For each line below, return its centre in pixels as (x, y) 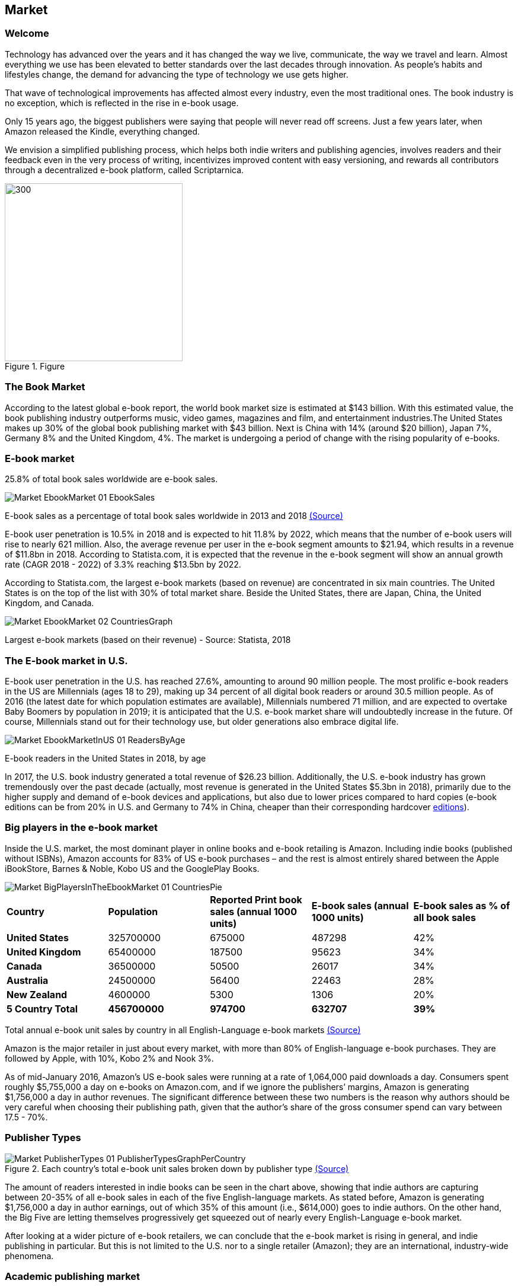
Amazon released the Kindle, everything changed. (103, 131)
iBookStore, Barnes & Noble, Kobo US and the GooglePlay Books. (132, 868)
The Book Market (45, 387)
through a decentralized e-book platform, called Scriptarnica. (124, 170)
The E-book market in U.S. (66, 660)
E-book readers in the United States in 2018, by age (105, 759)
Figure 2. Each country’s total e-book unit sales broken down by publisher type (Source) (177, 1168)
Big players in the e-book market (81, 828)
